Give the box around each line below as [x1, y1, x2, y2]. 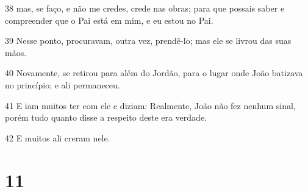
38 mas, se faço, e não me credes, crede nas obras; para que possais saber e [5, 2, 285, 14]
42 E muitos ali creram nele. [5, 131, 110, 144]
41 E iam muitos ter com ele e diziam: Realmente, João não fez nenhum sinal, [5, 99, 296, 112]
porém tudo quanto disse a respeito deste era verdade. [5, 111, 207, 124]
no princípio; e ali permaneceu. [5, 78, 120, 91]
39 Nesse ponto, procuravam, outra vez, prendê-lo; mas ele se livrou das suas [5, 34, 292, 47]
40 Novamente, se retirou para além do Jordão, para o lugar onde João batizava [5, 66, 303, 79]
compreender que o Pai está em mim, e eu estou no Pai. [5, 13, 213, 26]
